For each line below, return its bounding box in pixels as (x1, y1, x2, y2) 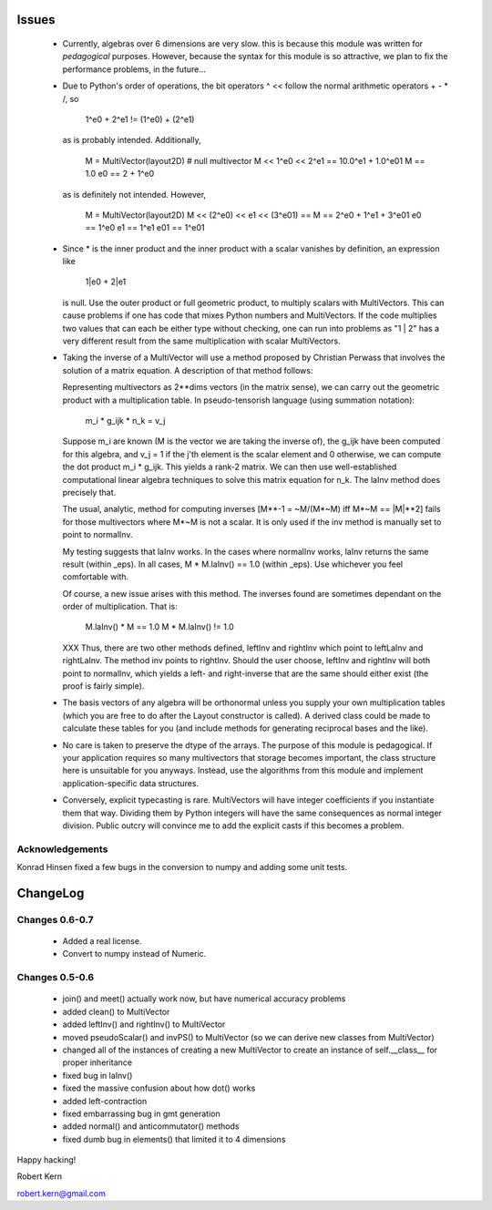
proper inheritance (62, 1057, 132, 1068)
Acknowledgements (16, 843, 108, 856)
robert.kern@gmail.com (16, 1187, 107, 1198)
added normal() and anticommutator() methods (62, 1121, 240, 1132)
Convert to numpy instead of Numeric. (62, 949, 207, 959)
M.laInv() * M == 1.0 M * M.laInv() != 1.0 (85, 621, 234, 632)
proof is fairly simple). (62, 681, 145, 692)
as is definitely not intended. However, (62, 189, 207, 200)
